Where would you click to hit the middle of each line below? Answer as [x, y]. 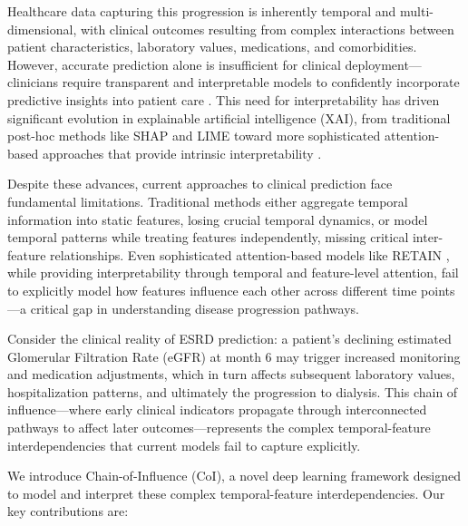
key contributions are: [68, 511]
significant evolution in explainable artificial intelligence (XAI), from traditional [229, 117]
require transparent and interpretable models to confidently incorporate [261, 82]
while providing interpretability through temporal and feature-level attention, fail [233, 273]
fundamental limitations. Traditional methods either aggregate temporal [208, 201]
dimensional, [42, 29]
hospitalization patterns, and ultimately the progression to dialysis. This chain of [233, 391]
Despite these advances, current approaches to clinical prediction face [200, 184]
